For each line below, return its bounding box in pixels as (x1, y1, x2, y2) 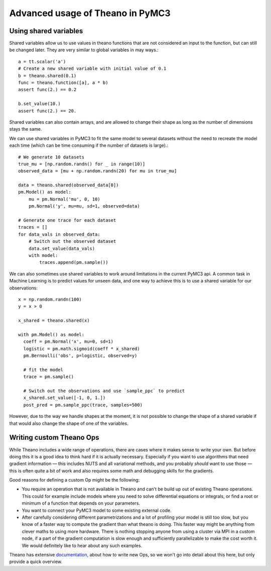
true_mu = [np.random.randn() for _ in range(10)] (18, 161, 146, 167)
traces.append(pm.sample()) (39, 259, 108, 265)
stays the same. (9, 126, 42, 132)
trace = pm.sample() (23, 374, 74, 379)
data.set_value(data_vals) (28, 245, 95, 251)
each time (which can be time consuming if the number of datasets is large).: (9, 142, 168, 148)
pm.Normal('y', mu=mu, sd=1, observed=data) (28, 204, 140, 209)
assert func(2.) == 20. (18, 108, 77, 114)
